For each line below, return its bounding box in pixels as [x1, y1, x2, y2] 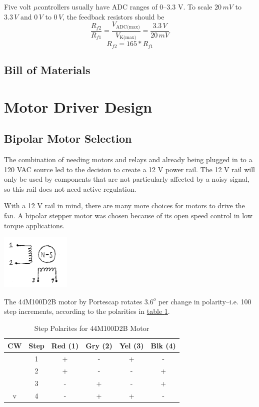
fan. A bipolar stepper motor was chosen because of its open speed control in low [4, 210, 252, 220]
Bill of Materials [4, 62, 90, 77]
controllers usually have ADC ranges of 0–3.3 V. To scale [37, 2, 212, 12]
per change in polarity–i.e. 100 [158, 296, 251, 306]
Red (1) [51, 340, 79, 350]
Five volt [4, 2, 31, 12]
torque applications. [4, 220, 65, 230]
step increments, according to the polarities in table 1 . [4, 306, 170, 316]
